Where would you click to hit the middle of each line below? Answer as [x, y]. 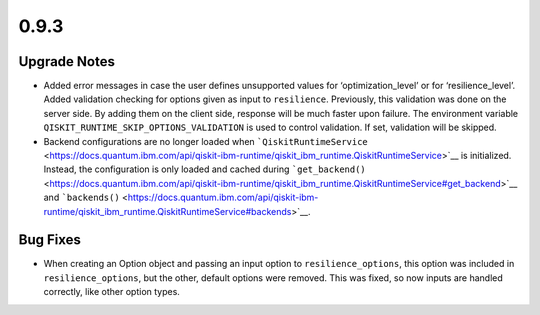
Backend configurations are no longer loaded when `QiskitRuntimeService [206, 141]
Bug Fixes [50, 240]
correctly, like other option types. [111, 292]
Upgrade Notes [66, 61]
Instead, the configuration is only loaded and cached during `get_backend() [205, 169]
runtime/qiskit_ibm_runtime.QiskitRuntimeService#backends [167, 211]
